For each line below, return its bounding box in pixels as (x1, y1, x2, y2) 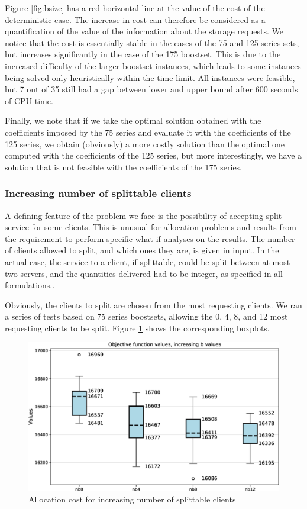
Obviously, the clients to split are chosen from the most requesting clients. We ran (5, 298, 302, 311)
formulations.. (5, 279, 55, 291)
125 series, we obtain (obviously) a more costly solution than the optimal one (5, 137, 285, 150)
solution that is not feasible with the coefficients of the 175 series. (5, 160, 243, 173)
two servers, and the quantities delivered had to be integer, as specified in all (5, 267, 283, 279)
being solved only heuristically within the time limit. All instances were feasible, (5, 71, 295, 83)
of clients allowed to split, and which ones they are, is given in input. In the (5, 244, 279, 256)
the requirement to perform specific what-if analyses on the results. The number (5, 232, 295, 244)
